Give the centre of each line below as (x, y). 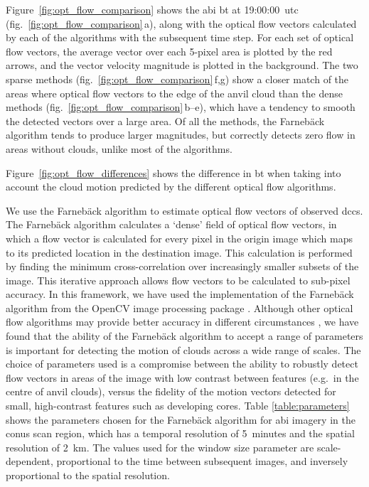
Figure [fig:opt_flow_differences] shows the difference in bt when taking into (173, 172)
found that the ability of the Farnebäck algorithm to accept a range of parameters (184, 336)
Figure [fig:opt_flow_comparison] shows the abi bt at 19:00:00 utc (152, 9)
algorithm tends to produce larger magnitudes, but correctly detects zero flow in (181, 135)
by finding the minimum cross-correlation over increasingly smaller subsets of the (182, 266)
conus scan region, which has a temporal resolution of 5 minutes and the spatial (180, 433)
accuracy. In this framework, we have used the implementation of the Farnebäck (180, 294)
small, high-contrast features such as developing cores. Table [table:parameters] (178, 406)
